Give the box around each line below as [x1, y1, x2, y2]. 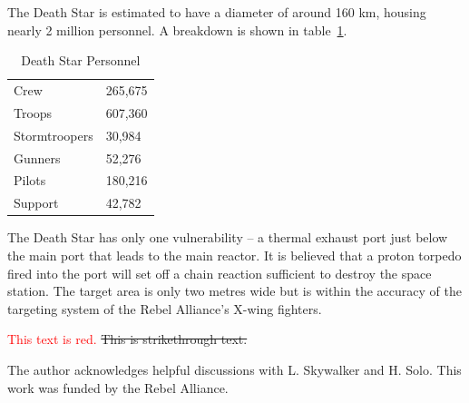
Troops [14, 103, 53, 122]
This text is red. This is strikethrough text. [7, 329, 248, 349]
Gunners [14, 148, 61, 167]
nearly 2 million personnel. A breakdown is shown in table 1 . [7, 20, 347, 39]
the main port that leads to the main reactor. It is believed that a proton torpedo [7, 245, 462, 264]
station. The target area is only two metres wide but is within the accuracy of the [7, 281, 462, 300]
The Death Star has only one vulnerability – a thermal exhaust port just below [7, 228, 448, 247]
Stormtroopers [14, 125, 93, 144]
